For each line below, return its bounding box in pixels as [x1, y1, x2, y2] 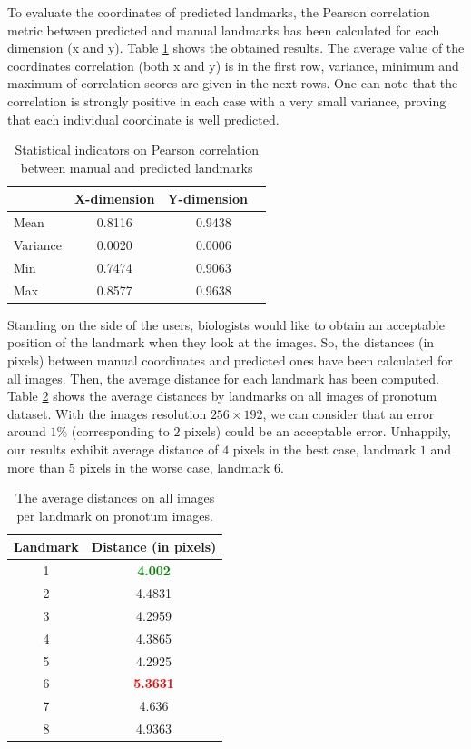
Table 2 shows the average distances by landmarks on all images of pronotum [7, 386, 437, 405]
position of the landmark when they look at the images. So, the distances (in [7, 333, 435, 352]
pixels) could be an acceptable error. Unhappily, [184, 422, 451, 441]
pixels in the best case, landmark [232, 439, 417, 458]
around [7, 422, 46, 441]
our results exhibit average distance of [7, 439, 219, 458]
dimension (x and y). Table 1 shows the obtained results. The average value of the [7, 38, 465, 57]
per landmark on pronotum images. [16, 505, 213, 524]
